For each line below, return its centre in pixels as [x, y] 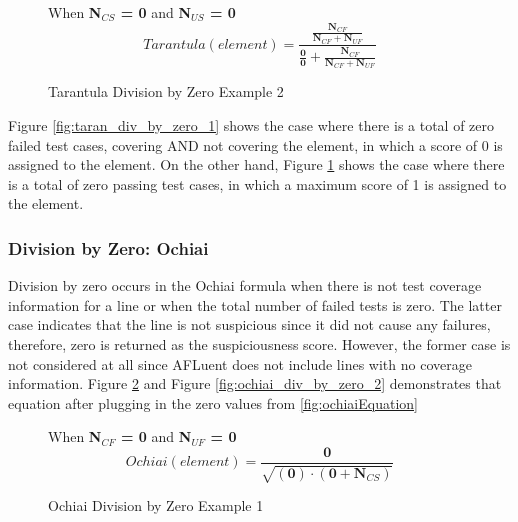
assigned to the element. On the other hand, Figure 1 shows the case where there [256, 164]
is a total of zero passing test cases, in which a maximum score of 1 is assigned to [257, 183]
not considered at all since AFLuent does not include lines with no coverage [240, 363]
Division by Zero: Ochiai [108, 247]
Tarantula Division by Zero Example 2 [166, 91]
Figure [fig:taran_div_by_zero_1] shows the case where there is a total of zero [251, 124]
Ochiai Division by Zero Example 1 [156, 505]
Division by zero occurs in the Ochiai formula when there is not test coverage [245, 285]
